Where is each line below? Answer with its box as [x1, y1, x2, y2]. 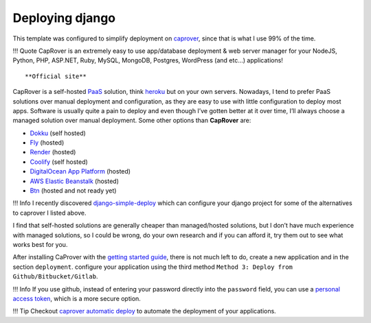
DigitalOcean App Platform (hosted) [30, 167, 131, 176]
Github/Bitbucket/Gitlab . [12, 272, 98, 280]
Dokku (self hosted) [30, 129, 86, 137]
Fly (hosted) [30, 139, 65, 147]
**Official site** [25, 72, 87, 80]
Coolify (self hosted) [30, 158, 89, 166]
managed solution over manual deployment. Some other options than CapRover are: [12, 117, 251, 125]
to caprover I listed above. [12, 208, 87, 217]
